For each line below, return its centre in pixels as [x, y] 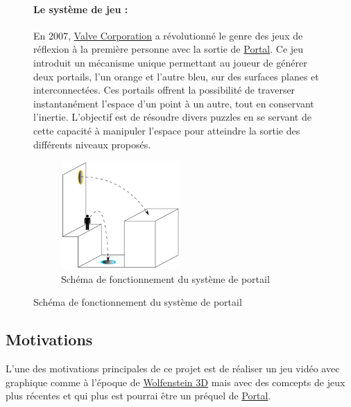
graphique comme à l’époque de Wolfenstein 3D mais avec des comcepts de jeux [175, 382]
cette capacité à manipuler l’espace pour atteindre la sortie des [167, 130]
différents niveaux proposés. [92, 144]
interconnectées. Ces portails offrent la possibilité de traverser [164, 90]
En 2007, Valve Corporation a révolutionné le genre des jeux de [168, 35]
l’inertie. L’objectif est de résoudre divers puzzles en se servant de [172, 117]
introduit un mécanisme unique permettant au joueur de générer [170, 62]
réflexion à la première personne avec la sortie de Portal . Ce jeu [169, 49]
